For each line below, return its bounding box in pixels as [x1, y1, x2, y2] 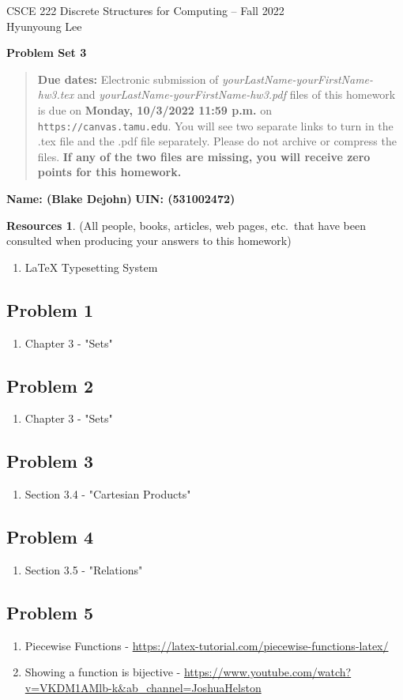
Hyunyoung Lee [6, 17, 82, 34]
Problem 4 [6, 525, 93, 549]
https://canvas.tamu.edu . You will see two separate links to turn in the [37, 117, 394, 134]
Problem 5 [6, 600, 93, 624]
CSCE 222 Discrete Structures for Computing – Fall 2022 [6, 2, 284, 18]
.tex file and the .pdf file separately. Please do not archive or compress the [37, 133, 397, 149]
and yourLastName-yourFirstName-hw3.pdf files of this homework [77, 86, 396, 103]
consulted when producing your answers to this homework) [6, 232, 292, 249]
